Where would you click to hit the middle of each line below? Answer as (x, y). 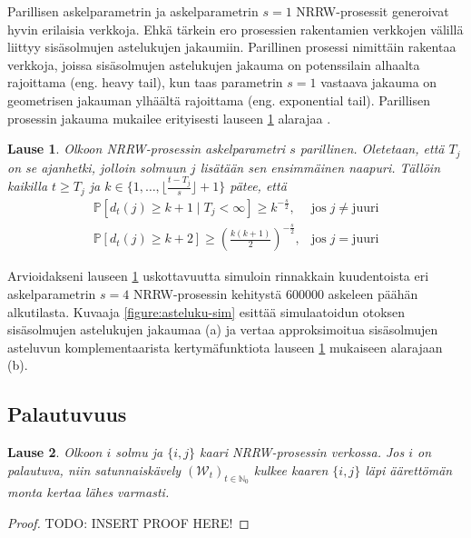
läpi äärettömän (409, 469)
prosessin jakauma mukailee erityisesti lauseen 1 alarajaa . (169, 118)
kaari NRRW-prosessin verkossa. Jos (302, 452)
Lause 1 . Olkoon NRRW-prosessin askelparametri (147, 149)
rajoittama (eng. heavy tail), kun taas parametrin (145, 82)
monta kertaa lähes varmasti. (88, 491)
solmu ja (139, 452)
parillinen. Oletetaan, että (372, 149)
